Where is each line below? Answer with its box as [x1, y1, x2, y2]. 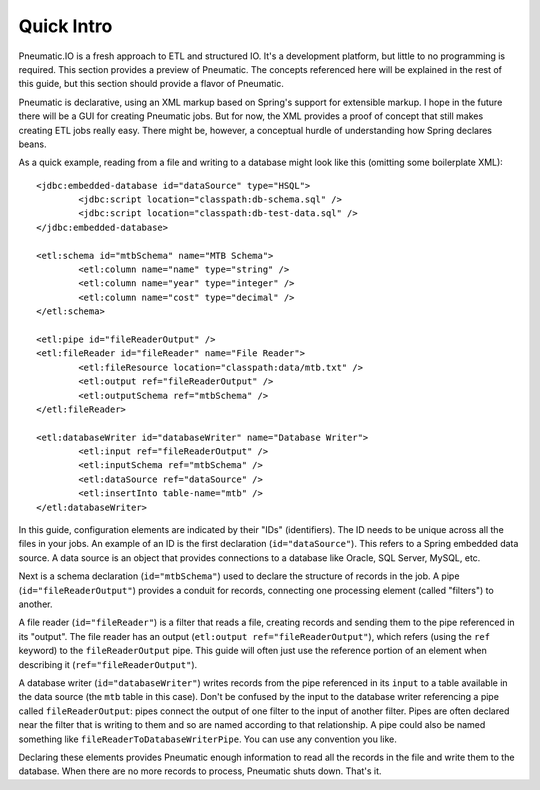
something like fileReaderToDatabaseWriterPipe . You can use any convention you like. [18, 733, 397, 745]
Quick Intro [18, 15, 113, 37]
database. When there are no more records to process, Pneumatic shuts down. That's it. [18, 765, 382, 777]
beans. [18, 138, 47, 150]
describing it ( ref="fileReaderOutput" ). [18, 658, 198, 670]
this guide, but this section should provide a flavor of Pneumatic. [18, 78, 285, 90]
